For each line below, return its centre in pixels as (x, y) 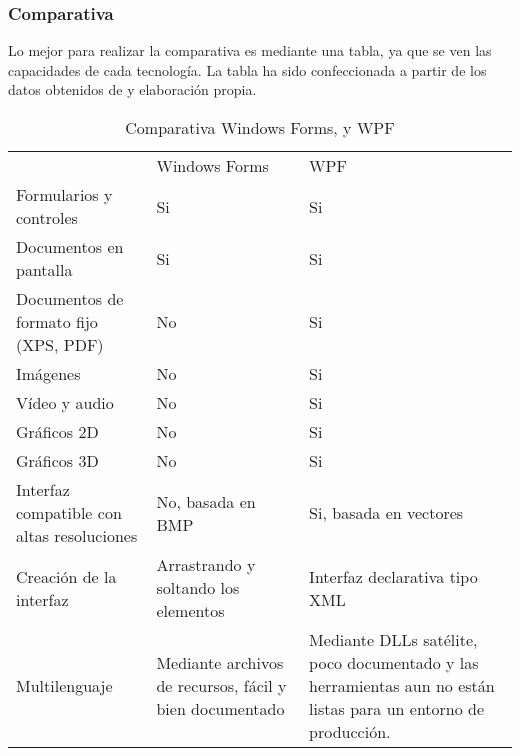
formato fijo (57, 321)
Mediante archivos (220, 662)
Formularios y (64, 194)
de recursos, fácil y (221, 685)
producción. (350, 731)
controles (47, 217)
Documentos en (70, 246)
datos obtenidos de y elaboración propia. (132, 89)
